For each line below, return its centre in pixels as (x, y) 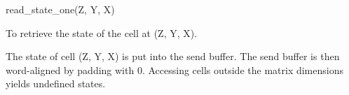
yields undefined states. (56, 83)
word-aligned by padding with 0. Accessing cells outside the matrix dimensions (174, 70)
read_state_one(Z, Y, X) (60, 9)
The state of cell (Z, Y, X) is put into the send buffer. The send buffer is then (173, 56)
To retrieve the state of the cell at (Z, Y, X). (102, 32)
